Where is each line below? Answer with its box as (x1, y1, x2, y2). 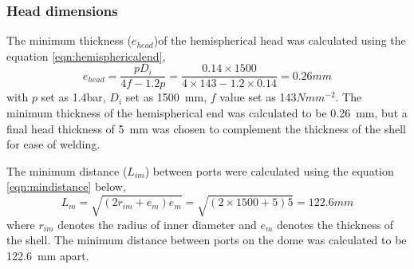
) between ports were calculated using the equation (144, 162, 394, 179)
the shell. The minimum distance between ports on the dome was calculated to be (6, 231, 407, 248)
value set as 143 (219, 89, 297, 105)
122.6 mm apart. (6, 247, 89, 263)
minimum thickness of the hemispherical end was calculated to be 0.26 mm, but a (6, 105, 408, 121)
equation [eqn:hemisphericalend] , (6, 47, 166, 64)
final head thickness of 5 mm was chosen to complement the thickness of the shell (6, 120, 406, 136)
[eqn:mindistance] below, (6, 178, 126, 195)
